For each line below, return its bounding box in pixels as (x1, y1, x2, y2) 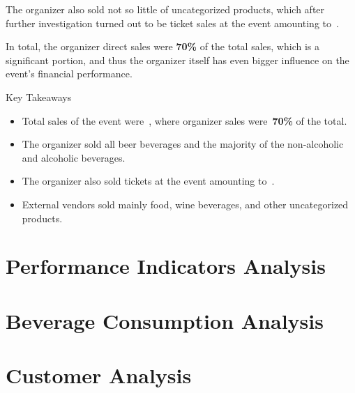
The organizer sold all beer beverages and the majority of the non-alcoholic (22, 137, 344, 151)
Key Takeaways (6, 89, 72, 104)
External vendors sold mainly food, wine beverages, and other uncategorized (22, 196, 349, 211)
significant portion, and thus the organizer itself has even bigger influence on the (6, 52, 349, 67)
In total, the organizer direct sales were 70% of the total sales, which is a (6, 39, 319, 54)
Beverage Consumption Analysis (6, 306, 324, 334)
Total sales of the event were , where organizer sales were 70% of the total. (22, 113, 347, 128)
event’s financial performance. (6, 66, 133, 81)
